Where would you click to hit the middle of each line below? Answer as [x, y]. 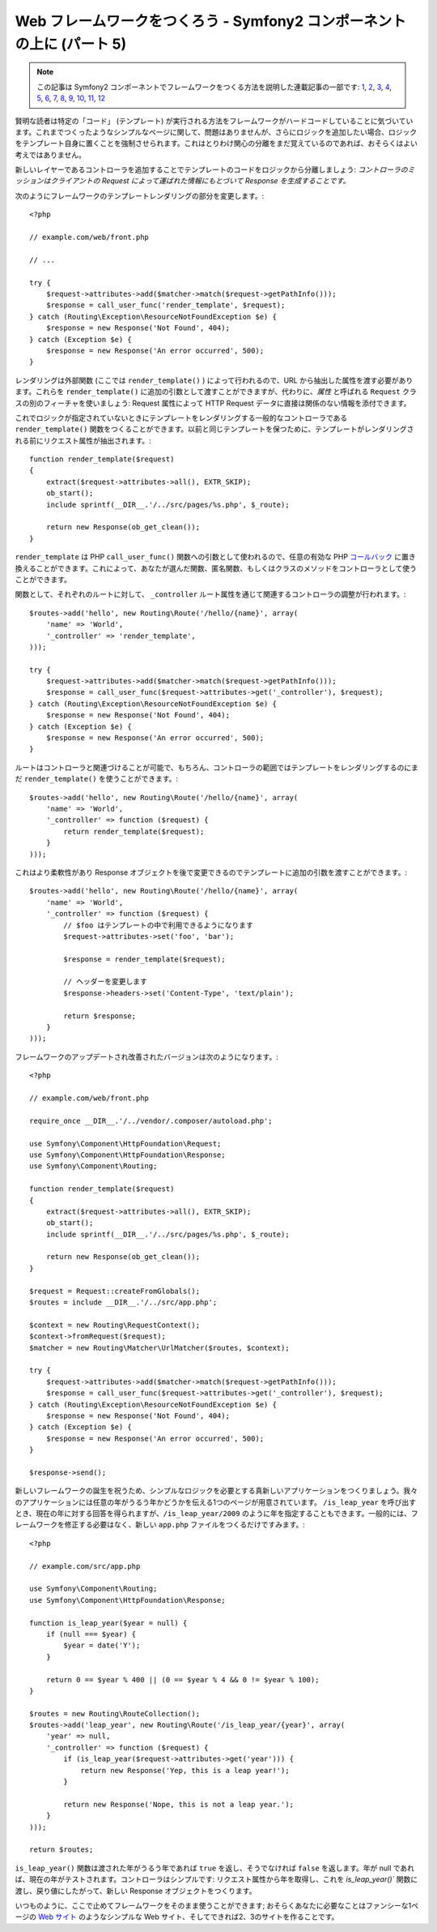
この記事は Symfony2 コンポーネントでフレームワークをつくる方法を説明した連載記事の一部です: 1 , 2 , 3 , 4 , [214, 87]
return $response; [100, 1016]
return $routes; [62, 1850]
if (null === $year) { [91, 1634]
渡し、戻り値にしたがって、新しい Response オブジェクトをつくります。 [136, 1891]
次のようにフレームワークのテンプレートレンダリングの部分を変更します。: [140, 195]
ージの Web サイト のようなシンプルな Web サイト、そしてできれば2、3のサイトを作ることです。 [177, 1917]
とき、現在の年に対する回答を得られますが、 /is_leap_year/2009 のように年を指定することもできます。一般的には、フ [216, 1514]
